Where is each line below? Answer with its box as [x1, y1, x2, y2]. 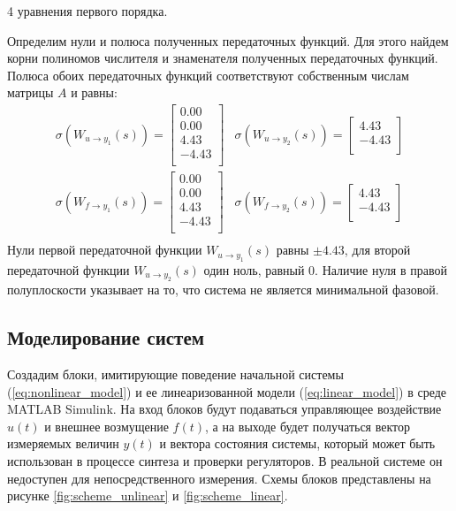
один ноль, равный [203, 260, 305, 278]
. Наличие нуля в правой [315, 260, 447, 278]
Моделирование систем [7, 324, 205, 351]
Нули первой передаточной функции [7, 240, 202, 259]
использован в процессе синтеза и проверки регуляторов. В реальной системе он [7, 451, 443, 469]
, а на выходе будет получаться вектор [205, 416, 411, 435]
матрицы [7, 83, 54, 102]
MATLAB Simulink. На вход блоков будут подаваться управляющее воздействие [7, 400, 442, 418]
